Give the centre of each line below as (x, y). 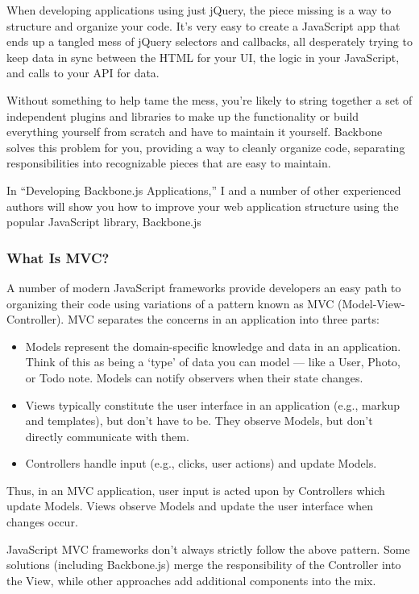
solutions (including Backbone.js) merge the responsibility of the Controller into (204, 565)
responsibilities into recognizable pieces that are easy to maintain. (169, 163)
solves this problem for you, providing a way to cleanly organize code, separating (206, 147)
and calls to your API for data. (83, 73)
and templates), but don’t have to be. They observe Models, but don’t (199, 421)
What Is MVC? (58, 257)
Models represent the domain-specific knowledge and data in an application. (213, 346)
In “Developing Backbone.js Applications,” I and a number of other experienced (204, 190)
